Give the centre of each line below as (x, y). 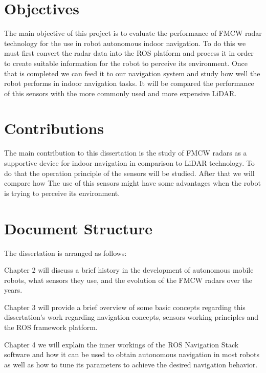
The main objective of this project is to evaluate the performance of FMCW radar (133, 33)
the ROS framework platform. (51, 327)
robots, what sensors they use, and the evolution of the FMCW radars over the (128, 280)
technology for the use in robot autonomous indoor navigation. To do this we (125, 43)
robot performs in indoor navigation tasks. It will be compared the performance (129, 83)
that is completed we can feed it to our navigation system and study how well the (132, 73)
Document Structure (79, 228)
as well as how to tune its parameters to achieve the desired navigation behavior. (131, 364)
